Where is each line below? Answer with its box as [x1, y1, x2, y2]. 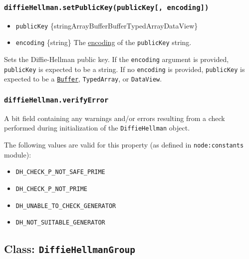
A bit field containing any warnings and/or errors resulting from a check [4, 112, 225, 123]
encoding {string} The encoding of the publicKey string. [15, 37, 192, 47]
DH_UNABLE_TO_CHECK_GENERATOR [15, 202, 116, 209]
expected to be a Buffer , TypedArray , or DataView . [4, 73, 162, 84]
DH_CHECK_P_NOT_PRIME [15, 185, 87, 192]
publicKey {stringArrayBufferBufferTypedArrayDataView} [15, 20, 198, 30]
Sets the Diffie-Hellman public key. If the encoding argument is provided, [4, 54, 229, 64]
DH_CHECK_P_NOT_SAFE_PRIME [15, 168, 105, 176]
